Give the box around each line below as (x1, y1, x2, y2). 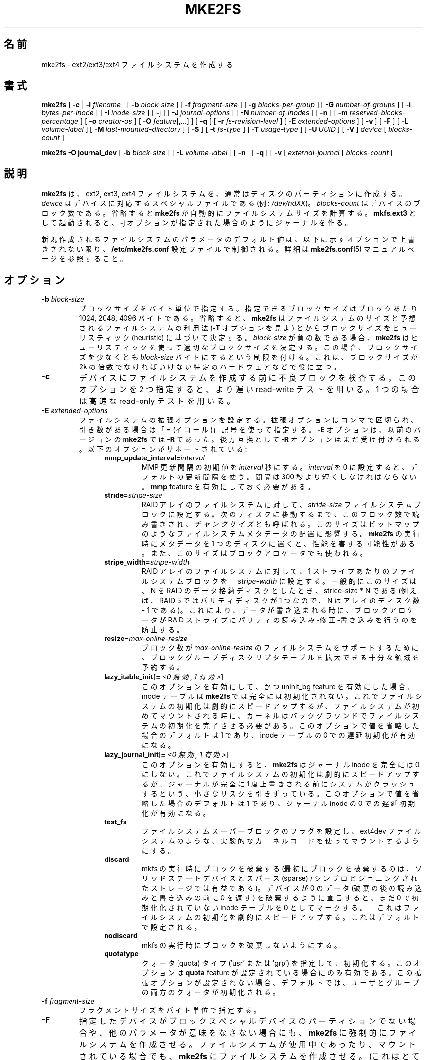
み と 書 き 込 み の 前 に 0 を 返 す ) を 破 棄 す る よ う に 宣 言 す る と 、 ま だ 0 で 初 (142, 894, 419, 902)
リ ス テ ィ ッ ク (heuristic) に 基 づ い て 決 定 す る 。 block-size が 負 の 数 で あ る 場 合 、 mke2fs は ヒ (79, 333, 418, 342)
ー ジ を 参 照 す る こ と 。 (41, 255, 127, 263)
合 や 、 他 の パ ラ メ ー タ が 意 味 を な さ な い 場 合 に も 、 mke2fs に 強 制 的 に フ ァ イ (79, 1028, 417, 1038)
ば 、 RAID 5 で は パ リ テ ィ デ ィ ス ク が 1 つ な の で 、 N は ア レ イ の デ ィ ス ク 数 (142, 596, 420, 605)
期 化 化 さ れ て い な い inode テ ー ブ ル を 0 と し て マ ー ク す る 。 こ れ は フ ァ (142, 903, 419, 912)
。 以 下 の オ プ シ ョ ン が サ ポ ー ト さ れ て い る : (79, 445, 247, 454)
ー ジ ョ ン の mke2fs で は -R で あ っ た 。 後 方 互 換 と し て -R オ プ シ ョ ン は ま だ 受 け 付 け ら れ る (79, 435, 420, 444)
